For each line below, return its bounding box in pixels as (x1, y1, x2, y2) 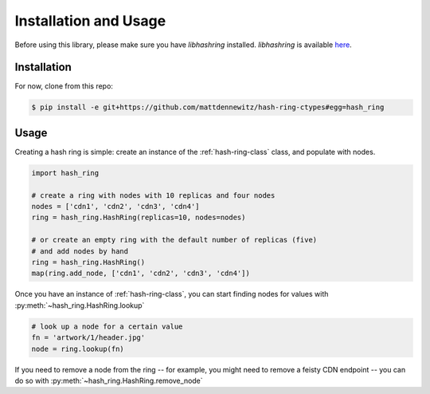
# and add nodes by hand (31, 246, 129, 255)
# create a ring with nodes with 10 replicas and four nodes (31, 191, 276, 199)
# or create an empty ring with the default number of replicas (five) (31, 235, 318, 245)
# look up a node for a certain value (31, 321, 183, 331)
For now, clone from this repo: (14, 81, 113, 91)
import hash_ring (31, 168, 100, 177)
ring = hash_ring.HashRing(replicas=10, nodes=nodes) (31, 213, 246, 223)
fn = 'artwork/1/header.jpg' (31, 333, 146, 342)
